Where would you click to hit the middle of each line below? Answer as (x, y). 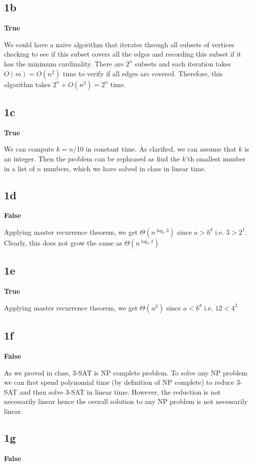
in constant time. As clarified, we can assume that (161, 149)
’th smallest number (216, 158)
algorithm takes (28, 84)
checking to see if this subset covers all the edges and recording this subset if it (123, 54)
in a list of (19, 168)
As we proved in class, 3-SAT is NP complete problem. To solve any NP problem (126, 372)
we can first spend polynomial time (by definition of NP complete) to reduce (119, 382)
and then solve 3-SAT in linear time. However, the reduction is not (120, 391)
